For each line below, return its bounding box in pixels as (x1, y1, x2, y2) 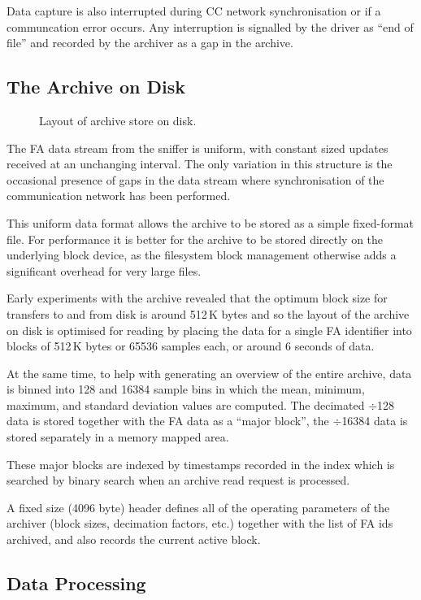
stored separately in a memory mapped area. (7, 428, 229, 446)
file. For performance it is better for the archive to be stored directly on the (7, 230, 384, 247)
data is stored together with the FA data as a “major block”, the (7, 412, 329, 429)
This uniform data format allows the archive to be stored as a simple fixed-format (7, 214, 414, 231)
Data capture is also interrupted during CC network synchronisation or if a (7, 2, 381, 19)
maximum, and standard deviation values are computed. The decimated (7, 396, 365, 413)
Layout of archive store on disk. (39, 111, 197, 128)
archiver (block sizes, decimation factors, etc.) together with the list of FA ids (7, 515, 393, 532)
